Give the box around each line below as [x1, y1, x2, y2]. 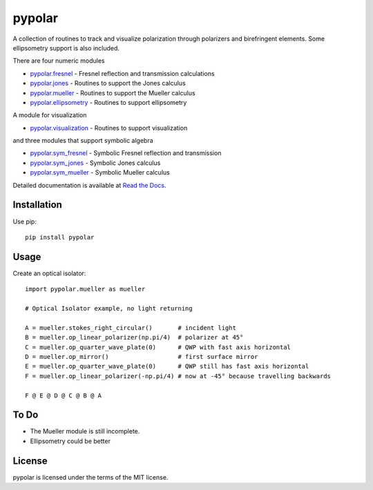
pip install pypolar [25, 233, 95, 241]
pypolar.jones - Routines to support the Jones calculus [30, 79, 186, 88]
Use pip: [12, 217, 37, 226]
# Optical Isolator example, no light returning [25, 304, 193, 312]
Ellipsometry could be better [30, 437, 111, 445]
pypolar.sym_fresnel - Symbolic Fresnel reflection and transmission [30, 149, 222, 157]
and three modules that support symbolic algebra [12, 137, 153, 145]
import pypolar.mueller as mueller [25, 285, 146, 293]
